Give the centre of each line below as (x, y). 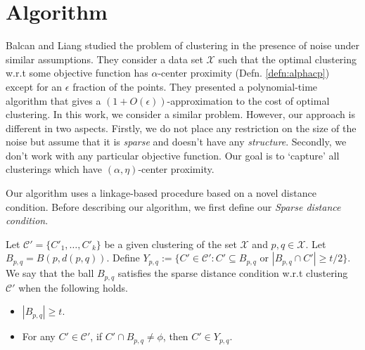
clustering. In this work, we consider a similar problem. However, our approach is (180, 114)
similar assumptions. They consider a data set (104, 59)
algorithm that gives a (53, 100)
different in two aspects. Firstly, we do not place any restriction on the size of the (181, 128)
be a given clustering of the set (171, 244)
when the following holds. (73, 287)
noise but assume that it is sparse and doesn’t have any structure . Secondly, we (176, 142)
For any (39, 336)
